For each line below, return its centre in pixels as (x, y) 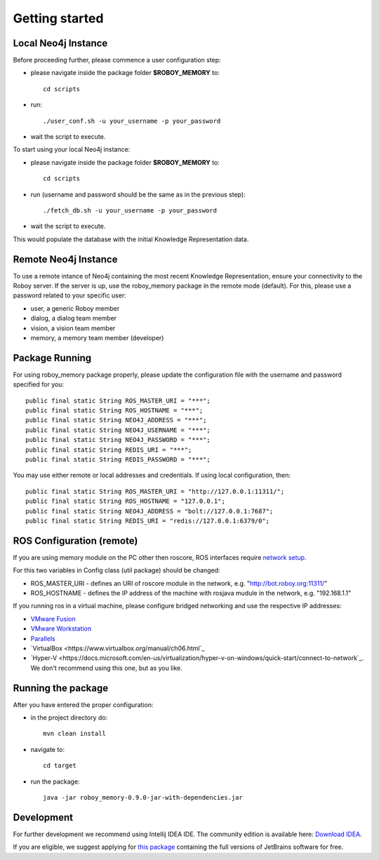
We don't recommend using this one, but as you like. (106, 668)
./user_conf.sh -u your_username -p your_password (132, 121)
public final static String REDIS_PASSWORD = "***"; (118, 460)
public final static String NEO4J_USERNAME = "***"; (118, 430)
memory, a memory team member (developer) (97, 338)
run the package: (55, 781)
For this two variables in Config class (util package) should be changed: (117, 570)
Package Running (52, 358)
